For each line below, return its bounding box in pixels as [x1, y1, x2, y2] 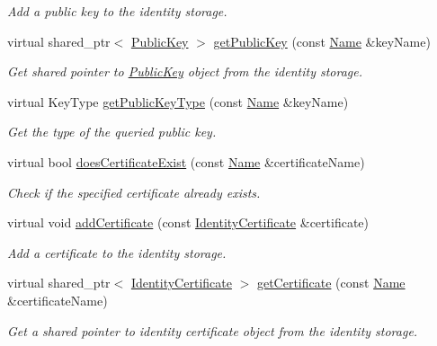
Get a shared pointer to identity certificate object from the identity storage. [7, 321, 418, 340]
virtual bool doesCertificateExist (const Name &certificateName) [7, 152, 365, 171]
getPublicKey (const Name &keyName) [213, 31, 431, 50]
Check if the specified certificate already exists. [7, 182, 261, 201]
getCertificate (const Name [256, 273, 406, 292]
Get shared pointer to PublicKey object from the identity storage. [7, 62, 363, 81]
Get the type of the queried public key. [7, 122, 217, 141]
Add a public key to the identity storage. [7, 2, 227, 20]
